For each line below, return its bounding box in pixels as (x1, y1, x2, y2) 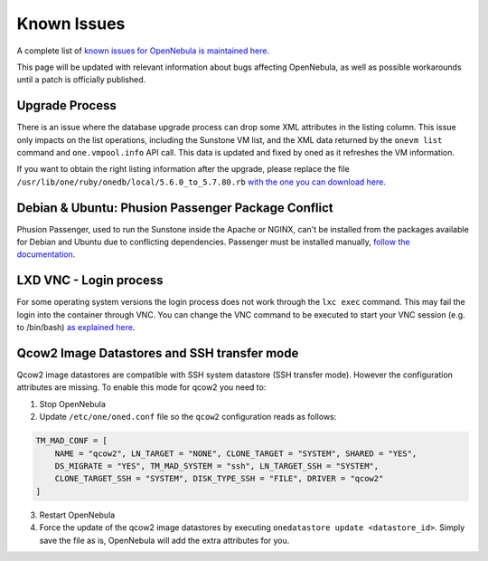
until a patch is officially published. (16, 74, 146, 85)
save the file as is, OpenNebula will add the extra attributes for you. (39, 535, 290, 546)
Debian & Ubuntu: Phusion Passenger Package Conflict (16, 200, 333, 215)
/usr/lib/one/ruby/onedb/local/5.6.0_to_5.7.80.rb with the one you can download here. (16, 176, 386, 187)
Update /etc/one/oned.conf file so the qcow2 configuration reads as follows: (39, 412, 337, 423)
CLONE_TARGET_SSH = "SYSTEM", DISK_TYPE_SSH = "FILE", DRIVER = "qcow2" (54, 473, 384, 484)
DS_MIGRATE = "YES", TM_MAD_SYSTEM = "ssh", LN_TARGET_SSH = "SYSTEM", (54, 461, 380, 471)
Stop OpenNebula (39, 398, 106, 409)
